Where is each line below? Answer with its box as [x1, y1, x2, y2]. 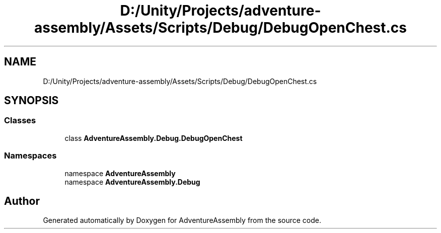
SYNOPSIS [4, 94, 59, 107]
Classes [4, 115, 36, 126]
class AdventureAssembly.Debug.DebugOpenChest [64, 133, 243, 142]
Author [4, 194, 40, 207]
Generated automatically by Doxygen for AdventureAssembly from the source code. [43, 216, 322, 225]
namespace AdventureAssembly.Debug [64, 177, 200, 186]
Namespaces [4, 150, 57, 161]
